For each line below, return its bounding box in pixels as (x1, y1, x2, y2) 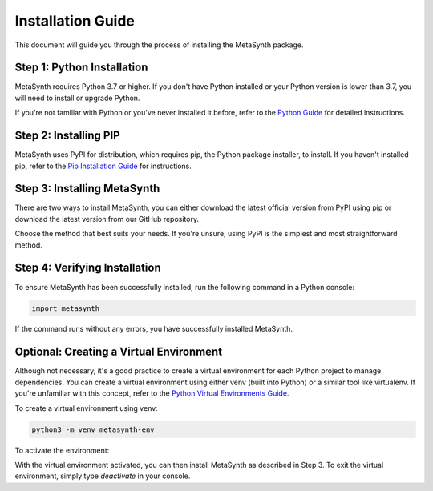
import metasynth (31, 304, 100, 312)
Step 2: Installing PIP (14, 129, 120, 143)
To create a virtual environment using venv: (14, 403, 158, 413)
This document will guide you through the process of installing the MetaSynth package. (14, 40, 304, 50)
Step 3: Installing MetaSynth (14, 182, 160, 195)
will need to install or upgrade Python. (14, 93, 140, 103)
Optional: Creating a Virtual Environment (14, 345, 223, 359)
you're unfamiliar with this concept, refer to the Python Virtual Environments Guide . (14, 388, 289, 398)
